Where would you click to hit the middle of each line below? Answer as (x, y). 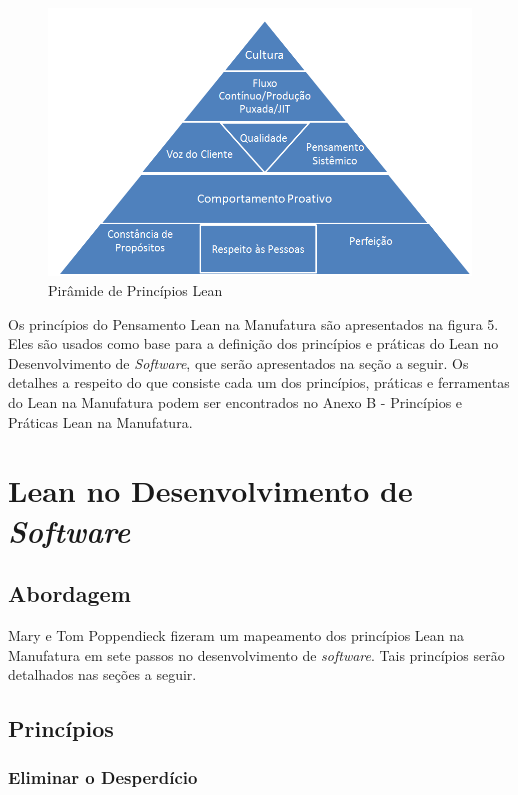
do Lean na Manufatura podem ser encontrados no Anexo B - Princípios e (235, 401)
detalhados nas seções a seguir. (102, 674)
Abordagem (69, 593)
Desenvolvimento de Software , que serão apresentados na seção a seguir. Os (238, 362)
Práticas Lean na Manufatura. (100, 421)
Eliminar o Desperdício (103, 777)
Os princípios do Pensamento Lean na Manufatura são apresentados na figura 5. (253, 323)
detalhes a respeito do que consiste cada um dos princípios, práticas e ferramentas (259, 382)
